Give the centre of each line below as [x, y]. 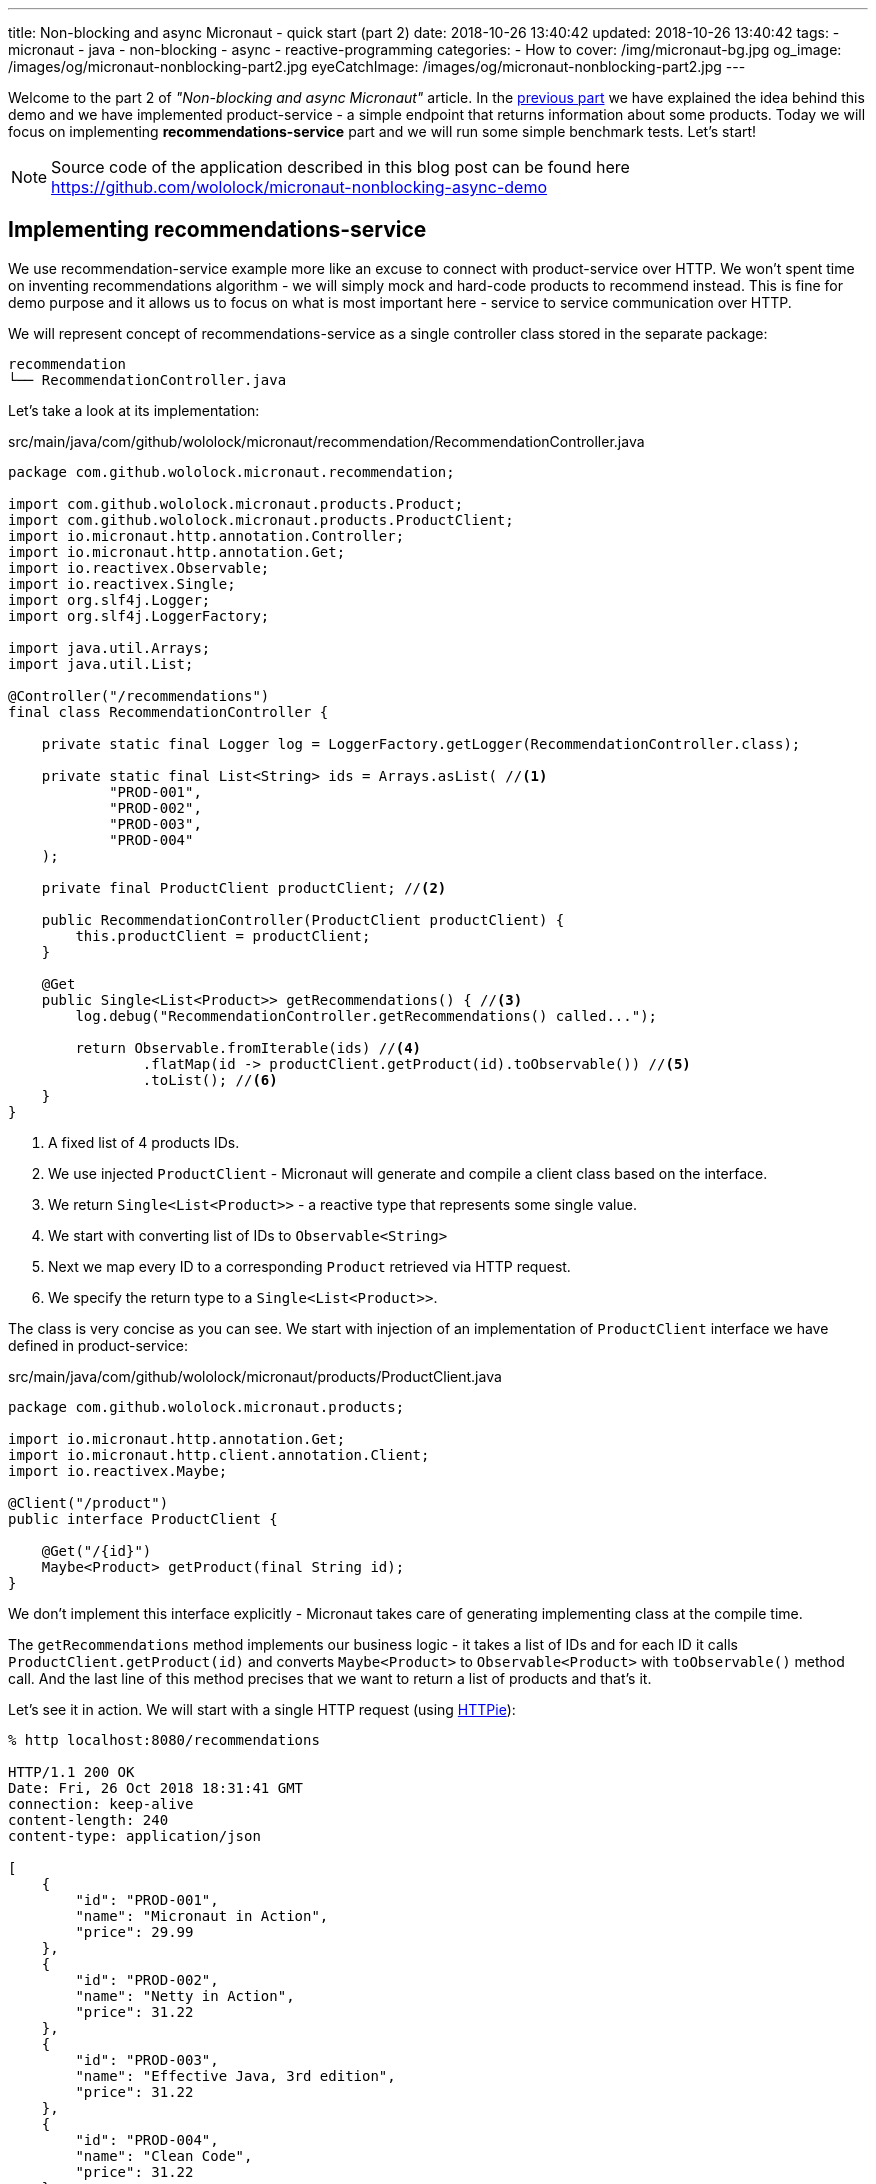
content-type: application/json [134, 1835]
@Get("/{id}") [96, 1550]
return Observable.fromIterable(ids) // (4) [248, 1047]
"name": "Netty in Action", [185, 1995]
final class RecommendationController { [168, 711]
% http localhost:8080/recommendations [164, 1739]
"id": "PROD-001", [147, 1899]
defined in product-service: [98, 1345]
